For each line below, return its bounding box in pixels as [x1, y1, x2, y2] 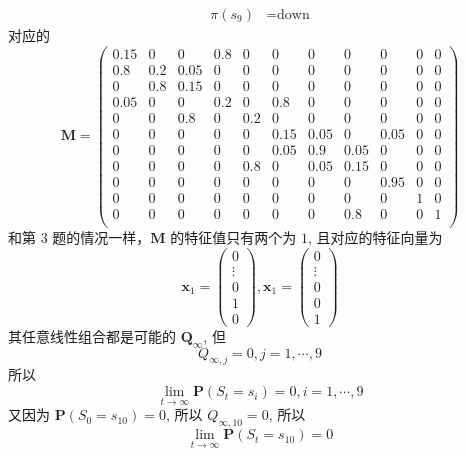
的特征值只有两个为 [170, 227, 297, 248]
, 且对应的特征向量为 [307, 227, 443, 248]
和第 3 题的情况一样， [8, 227, 151, 248]
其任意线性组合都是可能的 [8, 325, 176, 346]
